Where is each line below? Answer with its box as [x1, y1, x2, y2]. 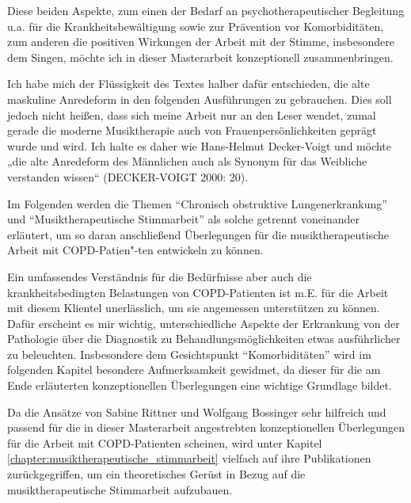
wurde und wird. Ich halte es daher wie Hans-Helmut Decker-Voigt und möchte [7, 137, 392, 154]
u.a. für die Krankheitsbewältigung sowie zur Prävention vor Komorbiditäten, [7, 17, 384, 34]
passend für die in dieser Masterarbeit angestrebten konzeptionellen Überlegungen [7, 419, 405, 436]
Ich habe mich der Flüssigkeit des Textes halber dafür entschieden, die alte [7, 75, 370, 92]
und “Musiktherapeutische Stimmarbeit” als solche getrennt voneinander [7, 211, 360, 227]
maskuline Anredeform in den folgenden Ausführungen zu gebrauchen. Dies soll [7, 90, 392, 107]
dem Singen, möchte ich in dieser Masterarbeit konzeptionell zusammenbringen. [7, 48, 394, 65]
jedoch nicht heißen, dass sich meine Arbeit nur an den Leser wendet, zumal [7, 106, 376, 123]
